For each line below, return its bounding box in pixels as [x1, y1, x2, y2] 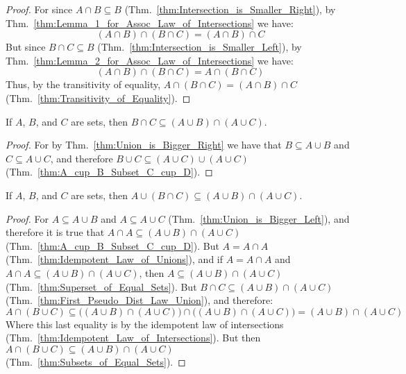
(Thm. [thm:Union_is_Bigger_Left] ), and [168, 211, 350, 226]
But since [6, 40, 46, 54]
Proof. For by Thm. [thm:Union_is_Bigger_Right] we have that [6, 137, 282, 152]
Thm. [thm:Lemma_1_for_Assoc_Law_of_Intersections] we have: [6, 15, 294, 30]
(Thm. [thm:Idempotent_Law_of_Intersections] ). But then [6, 330, 261, 345]
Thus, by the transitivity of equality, [6, 77, 161, 92]
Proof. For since [6, 2, 73, 16]
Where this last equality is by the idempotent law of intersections [6, 316, 284, 331]
